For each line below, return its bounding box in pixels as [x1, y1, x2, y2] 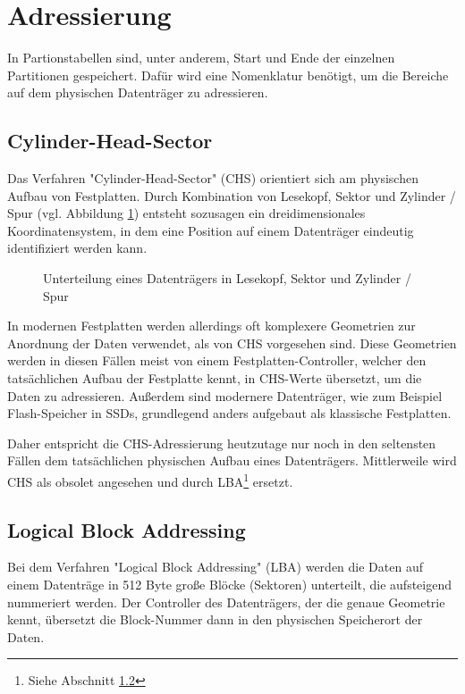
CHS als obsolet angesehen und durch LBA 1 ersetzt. [7, 470, 293, 490]
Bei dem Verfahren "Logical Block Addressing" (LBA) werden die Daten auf [7, 557, 423, 576]
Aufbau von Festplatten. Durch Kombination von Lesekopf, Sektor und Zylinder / [7, 186, 456, 205]
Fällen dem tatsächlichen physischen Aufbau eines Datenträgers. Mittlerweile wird [7, 451, 457, 470]
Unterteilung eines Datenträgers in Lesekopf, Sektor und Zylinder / [43, 269, 411, 288]
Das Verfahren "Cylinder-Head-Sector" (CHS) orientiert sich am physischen [7, 169, 418, 188]
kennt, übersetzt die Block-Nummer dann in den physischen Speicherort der [7, 610, 423, 629]
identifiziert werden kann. [7, 238, 148, 257]
